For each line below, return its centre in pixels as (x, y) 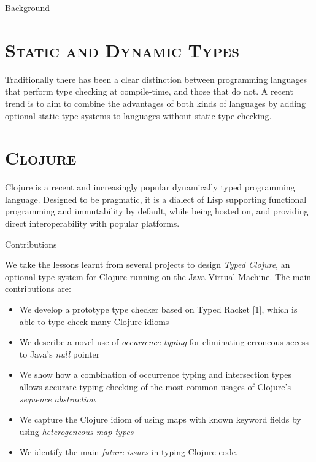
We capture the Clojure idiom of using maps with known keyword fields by (160, 419)
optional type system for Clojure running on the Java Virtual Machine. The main (158, 276)
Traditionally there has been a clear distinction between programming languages (156, 79)
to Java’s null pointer (60, 354)
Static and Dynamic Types (122, 49)
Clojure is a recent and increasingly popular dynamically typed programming (150, 187)
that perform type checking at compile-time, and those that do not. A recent (149, 91)
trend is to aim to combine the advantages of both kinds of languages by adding (155, 103)
